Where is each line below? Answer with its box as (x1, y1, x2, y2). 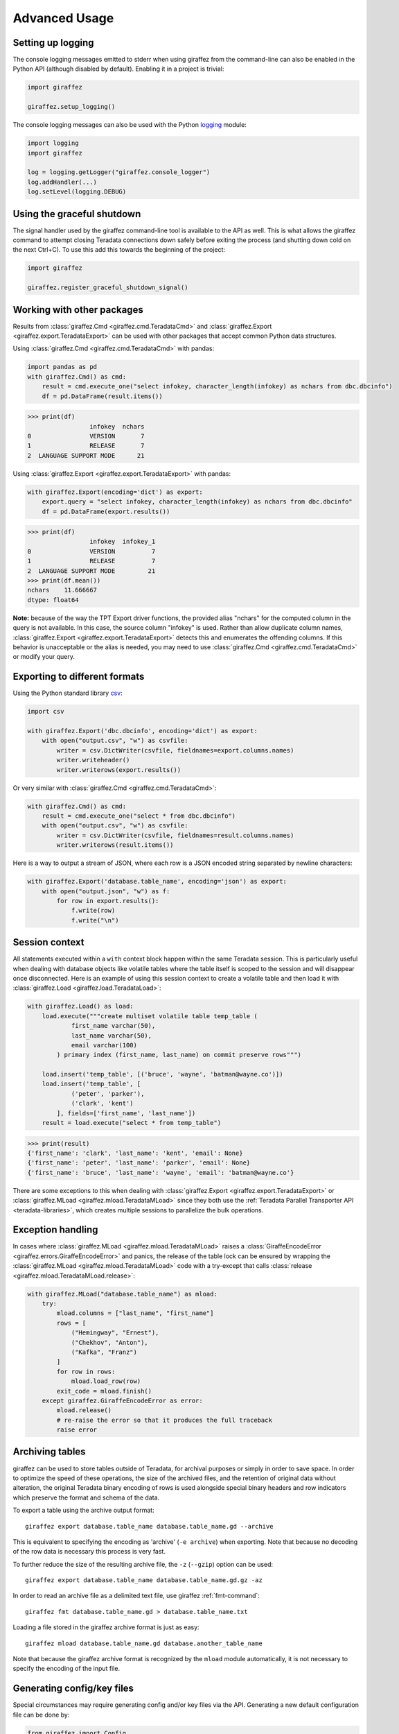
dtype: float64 (27, 596, 79, 603)
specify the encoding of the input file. (12, 1665, 121, 1673)
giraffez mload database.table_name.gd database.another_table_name (25, 1639, 263, 1647)
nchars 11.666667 (27, 586, 97, 594)
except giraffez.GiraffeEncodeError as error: (42, 1396, 204, 1405)
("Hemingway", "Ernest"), (71, 1329, 159, 1337)
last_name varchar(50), (71, 1031, 152, 1040)
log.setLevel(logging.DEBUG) (27, 188, 127, 196)
